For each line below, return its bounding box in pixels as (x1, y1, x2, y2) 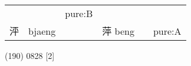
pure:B (65, 6, 93, 20)
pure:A (153, 24, 182, 38)
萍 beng (102, 24, 134, 38)
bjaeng (28, 24, 56, 38)
